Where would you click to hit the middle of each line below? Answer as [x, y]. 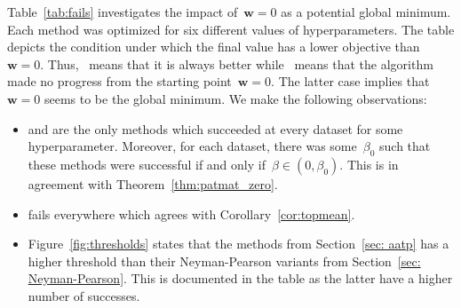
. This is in [369, 164]
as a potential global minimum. [366, 12]
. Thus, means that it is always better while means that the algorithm [237, 63]
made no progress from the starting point [119, 81]
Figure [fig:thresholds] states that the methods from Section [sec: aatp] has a [238, 244]
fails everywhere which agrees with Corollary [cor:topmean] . [191, 213]
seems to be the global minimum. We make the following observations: [235, 98]
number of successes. [84, 295]
